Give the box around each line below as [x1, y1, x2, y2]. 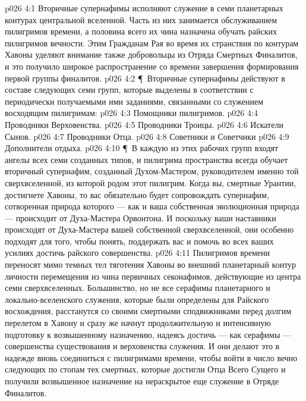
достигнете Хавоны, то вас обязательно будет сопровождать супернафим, [5, 188, 269, 200]
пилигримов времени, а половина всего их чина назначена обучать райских [5, 25, 277, 37]
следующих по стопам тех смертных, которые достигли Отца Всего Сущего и [5, 363, 286, 375]
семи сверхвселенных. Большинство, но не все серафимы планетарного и [5, 281, 270, 294]
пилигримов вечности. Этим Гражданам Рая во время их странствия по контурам [5, 36, 299, 49]
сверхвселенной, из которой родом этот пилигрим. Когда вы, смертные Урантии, [5, 176, 296, 189]
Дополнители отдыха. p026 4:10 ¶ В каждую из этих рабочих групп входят [5, 142, 279, 154]
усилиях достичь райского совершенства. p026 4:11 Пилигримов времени [5, 246, 270, 259]
